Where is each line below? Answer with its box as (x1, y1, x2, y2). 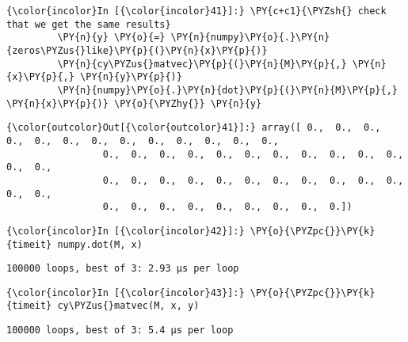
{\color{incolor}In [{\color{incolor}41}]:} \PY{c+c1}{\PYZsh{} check (6, 6, 387, 17)
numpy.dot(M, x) (57, 238, 143, 250)
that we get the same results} (6, 18, 171, 30)
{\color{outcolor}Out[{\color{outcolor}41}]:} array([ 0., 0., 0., (6, 122, 381, 134)
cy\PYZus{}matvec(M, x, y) (57, 300, 200, 312)
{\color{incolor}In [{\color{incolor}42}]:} (6, 225, 245, 237)
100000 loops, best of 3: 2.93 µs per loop (6, 263, 239, 275)
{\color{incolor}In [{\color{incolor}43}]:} (6, 287, 245, 298)
